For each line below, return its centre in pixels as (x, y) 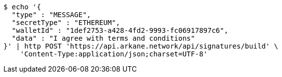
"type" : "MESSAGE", (51, 15)
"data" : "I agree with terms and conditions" (103, 38)
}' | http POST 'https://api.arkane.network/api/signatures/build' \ (141, 46)
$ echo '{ (22, 7)
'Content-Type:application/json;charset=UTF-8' (114, 54)
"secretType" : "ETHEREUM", (66, 23)
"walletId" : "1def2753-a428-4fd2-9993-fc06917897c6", (120, 30)
